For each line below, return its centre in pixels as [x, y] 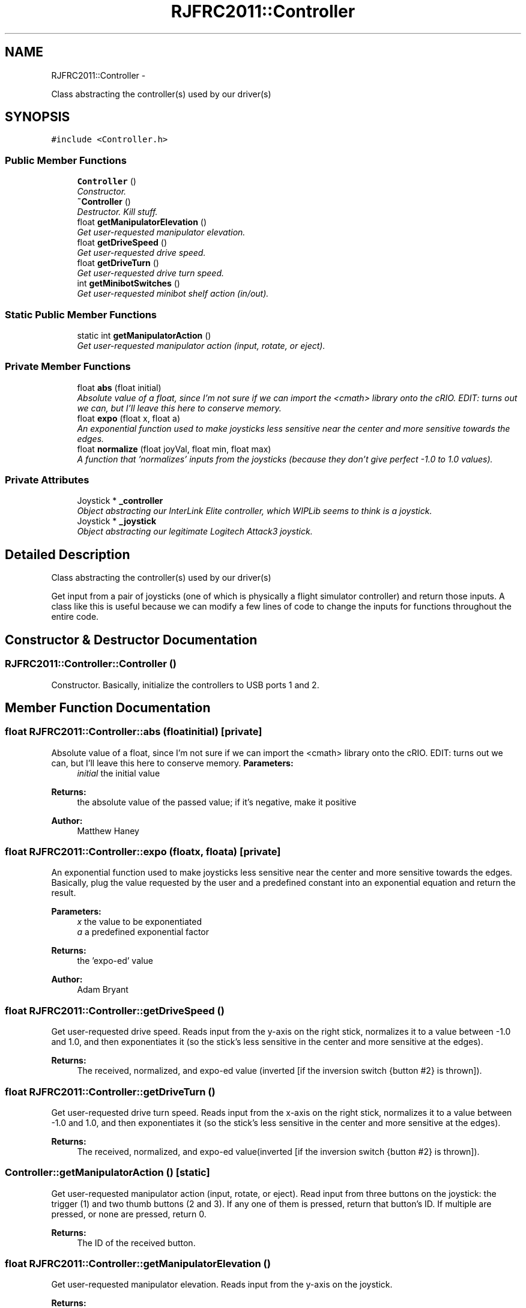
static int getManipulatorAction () [144, 335]
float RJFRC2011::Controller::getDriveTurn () [110, 1092]
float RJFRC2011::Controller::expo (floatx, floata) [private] [143, 852]
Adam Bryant [103, 990]
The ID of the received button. [136, 1243]
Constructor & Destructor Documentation [131, 640]
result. [64, 893]
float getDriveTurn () [118, 263]
